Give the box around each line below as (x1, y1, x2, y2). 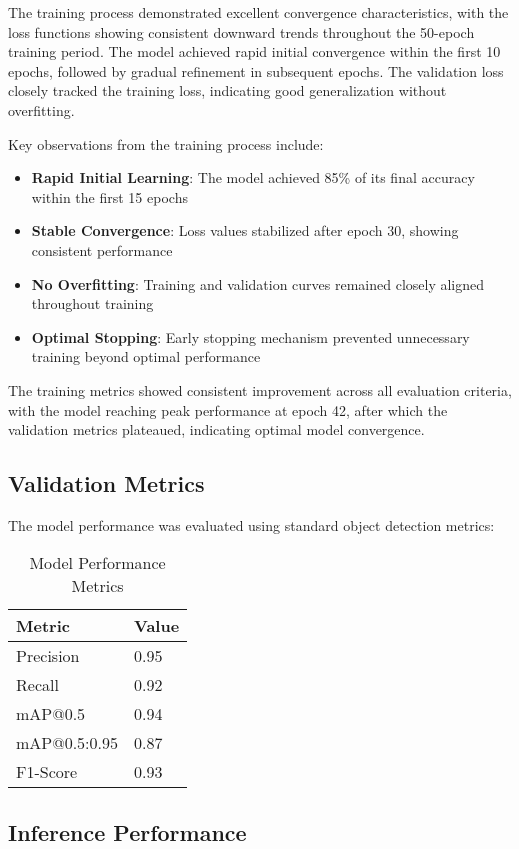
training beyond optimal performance (31, 346, 261, 367)
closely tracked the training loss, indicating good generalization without (8, 80, 447, 101)
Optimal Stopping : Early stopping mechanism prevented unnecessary (31, 326, 470, 347)
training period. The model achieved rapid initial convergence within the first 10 (8, 41, 501, 62)
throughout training (31, 293, 154, 314)
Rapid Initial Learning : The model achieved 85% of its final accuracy (31, 167, 475, 188)
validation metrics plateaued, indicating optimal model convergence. (8, 419, 425, 440)
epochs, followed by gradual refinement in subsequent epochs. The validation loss (8, 60, 504, 81)
